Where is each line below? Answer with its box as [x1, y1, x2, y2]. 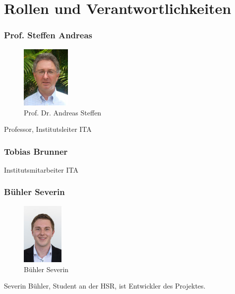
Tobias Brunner [4, 145, 68, 157]
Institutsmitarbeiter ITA [4, 164, 78, 175]
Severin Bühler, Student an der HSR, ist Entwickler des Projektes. [4, 281, 206, 291]
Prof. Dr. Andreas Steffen [24, 107, 102, 117]
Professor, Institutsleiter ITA [4, 124, 92, 134]
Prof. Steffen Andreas [4, 29, 93, 41]
